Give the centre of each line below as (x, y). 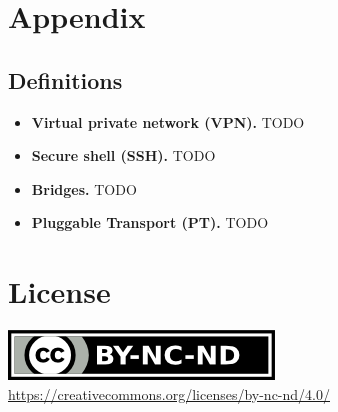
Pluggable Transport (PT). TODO (150, 222)
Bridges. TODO (84, 188)
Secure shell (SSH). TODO (123, 155)
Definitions (65, 79)
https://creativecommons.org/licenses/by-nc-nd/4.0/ (169, 393)
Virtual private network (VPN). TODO (168, 121)
